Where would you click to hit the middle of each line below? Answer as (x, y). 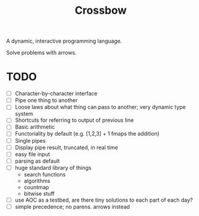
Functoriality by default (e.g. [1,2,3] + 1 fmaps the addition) (87, 134)
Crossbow (101, 10)
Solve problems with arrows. (41, 53)
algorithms (37, 181)
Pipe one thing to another (46, 100)
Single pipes (30, 140)
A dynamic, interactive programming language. (64, 41)
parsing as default (37, 161)
